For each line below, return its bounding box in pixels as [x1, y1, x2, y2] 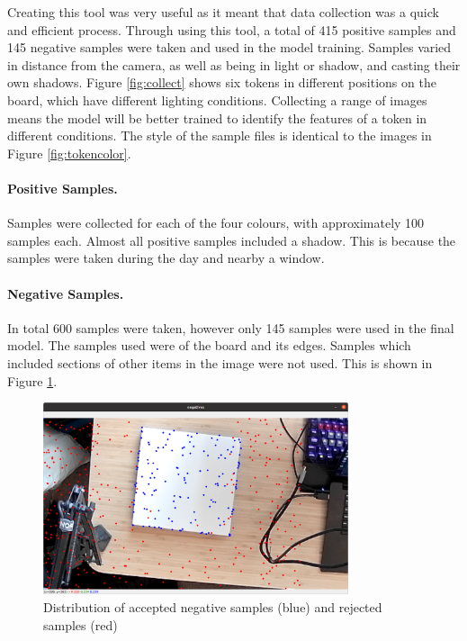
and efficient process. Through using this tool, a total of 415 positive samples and [7, 20, 456, 39]
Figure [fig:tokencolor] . [7, 143, 131, 162]
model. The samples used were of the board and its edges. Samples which [7, 336, 411, 355]
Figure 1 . [7, 371, 58, 390]
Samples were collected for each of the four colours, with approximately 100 [7, 213, 425, 232]
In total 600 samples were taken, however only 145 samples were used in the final [7, 318, 454, 337]
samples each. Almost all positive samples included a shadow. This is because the [7, 230, 456, 249]
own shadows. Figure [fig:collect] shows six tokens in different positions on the [7, 73, 436, 92]
